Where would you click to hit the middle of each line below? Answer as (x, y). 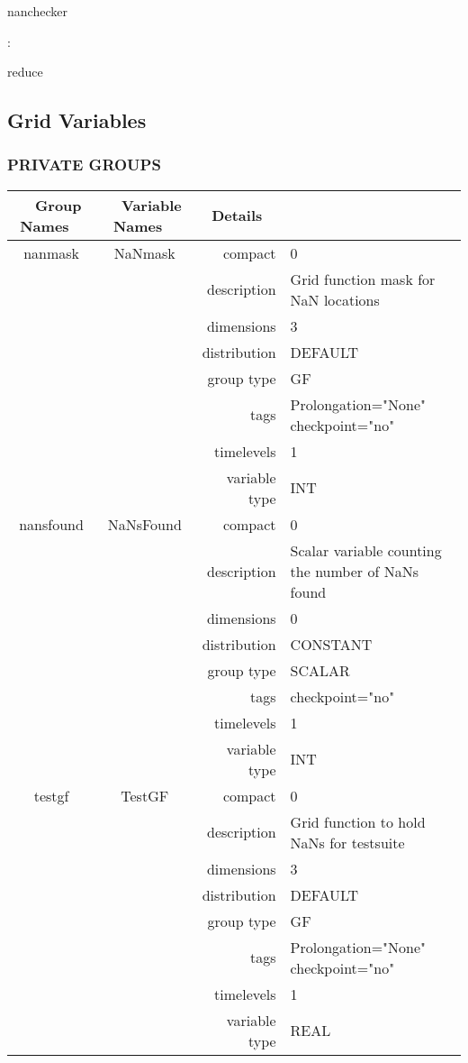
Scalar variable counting (366, 550)
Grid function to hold (358, 821)
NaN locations (335, 299)
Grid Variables (77, 120)
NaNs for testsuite (347, 842)
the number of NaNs (354, 571)
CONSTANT (331, 644)
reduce (25, 72)
